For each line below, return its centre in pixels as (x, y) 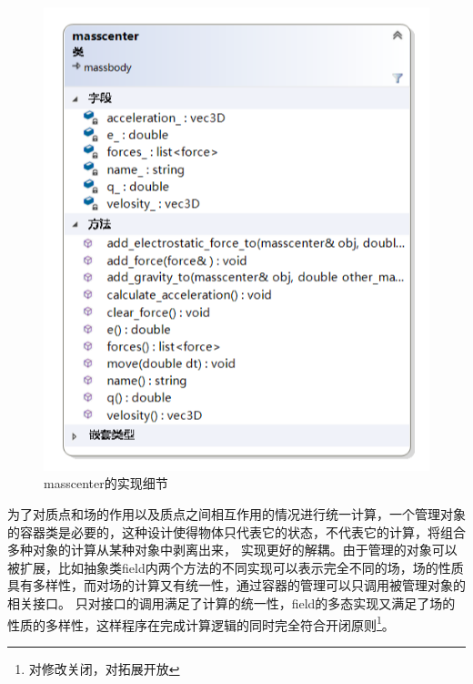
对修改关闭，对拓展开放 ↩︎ (104, 668)
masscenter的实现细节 (106, 483)
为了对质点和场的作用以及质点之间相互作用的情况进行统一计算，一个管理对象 (236, 513)
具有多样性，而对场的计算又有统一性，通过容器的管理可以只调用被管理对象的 (236, 585)
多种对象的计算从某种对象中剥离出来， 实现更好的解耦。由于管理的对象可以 (232, 550)
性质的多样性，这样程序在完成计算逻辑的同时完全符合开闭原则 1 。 (201, 623)
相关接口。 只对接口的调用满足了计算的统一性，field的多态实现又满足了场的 (231, 602)
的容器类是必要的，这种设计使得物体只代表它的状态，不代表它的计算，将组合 (236, 531)
